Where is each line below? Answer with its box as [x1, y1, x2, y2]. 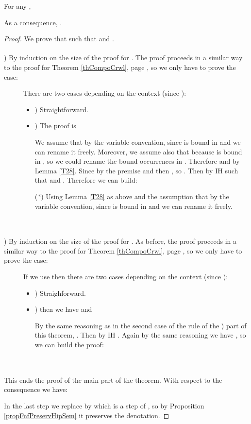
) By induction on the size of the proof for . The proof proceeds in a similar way [4, 52, 243, 63]
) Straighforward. [34, 288, 86, 298]
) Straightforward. [34, 104, 89, 114]
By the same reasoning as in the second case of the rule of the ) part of [34, 320, 247, 330]
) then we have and [34, 304, 92, 314]
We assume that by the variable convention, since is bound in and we [34, 136, 241, 147]
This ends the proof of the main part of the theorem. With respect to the [4, 374, 222, 385]
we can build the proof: [34, 339, 104, 350]
